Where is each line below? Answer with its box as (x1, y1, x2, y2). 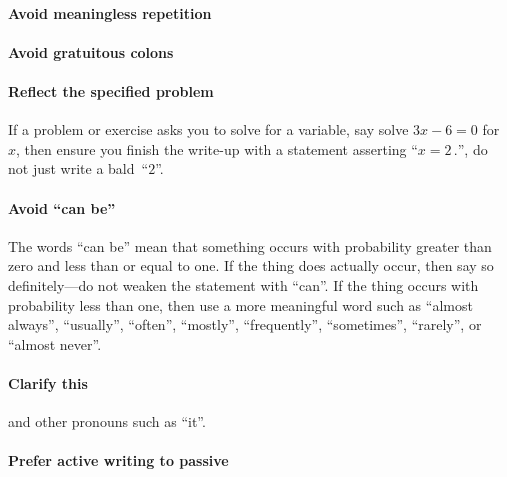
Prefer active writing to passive (8, 450, 229, 471)
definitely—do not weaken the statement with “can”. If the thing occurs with (8, 274, 479, 295)
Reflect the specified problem (8, 80, 214, 101)
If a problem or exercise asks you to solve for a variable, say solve (8, 119, 409, 140)
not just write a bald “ (8, 158, 149, 179)
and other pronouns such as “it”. (8, 411, 206, 432)
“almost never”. (8, 333, 102, 354)
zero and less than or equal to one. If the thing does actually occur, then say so (8, 255, 494, 276)
